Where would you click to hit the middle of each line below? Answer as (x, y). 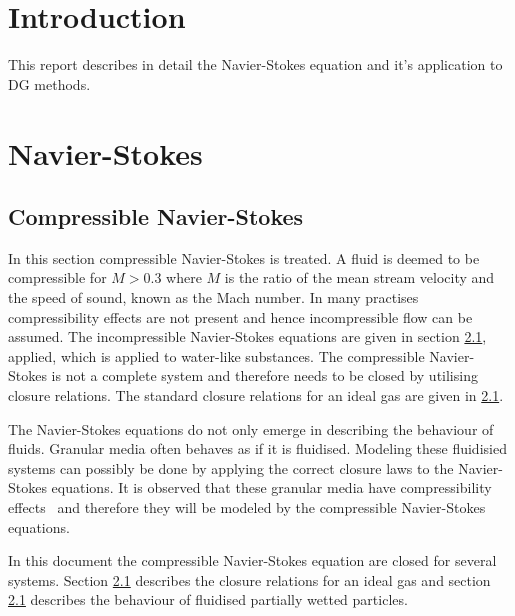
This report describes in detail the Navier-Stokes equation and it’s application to (255, 64)
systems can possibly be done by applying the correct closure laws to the (231, 467)
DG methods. (49, 83)
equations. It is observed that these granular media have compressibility (271, 487)
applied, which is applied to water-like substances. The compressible (216, 355)
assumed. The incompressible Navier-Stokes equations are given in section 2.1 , (247, 336)
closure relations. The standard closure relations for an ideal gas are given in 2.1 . (256, 395)
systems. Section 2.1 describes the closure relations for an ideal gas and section (249, 579)
